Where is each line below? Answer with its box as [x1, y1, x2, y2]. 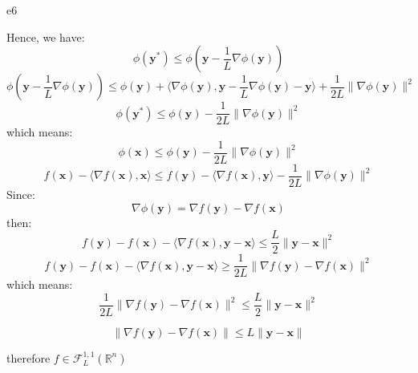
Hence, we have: [6, 28, 85, 45]
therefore [6, 349, 51, 366]
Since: [6, 185, 35, 202]
